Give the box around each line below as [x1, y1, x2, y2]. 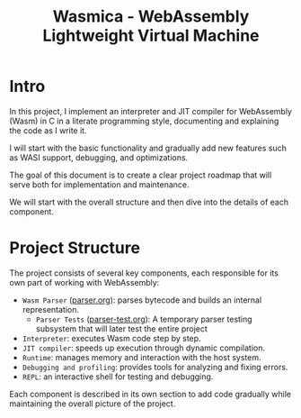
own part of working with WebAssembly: [9, 277, 160, 287]
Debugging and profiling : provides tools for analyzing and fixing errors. [22, 361, 288, 372]
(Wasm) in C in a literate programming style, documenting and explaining [9, 115, 279, 126]
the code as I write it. [9, 124, 87, 136]
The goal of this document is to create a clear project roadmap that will [9, 169, 272, 180]
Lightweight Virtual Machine [42, 25, 260, 46]
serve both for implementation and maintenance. [9, 178, 190, 190]
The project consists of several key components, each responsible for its [9, 268, 279, 278]
